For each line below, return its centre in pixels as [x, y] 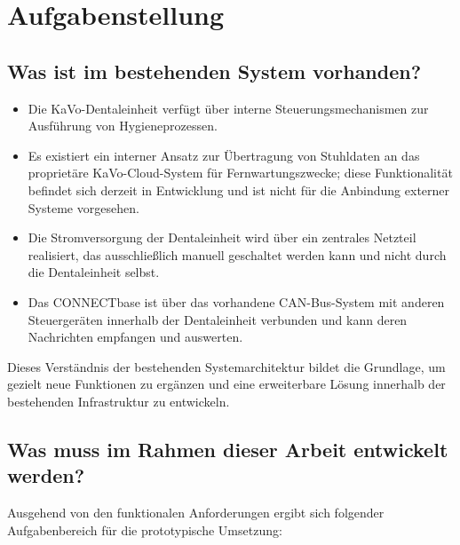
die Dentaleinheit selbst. [94, 272]
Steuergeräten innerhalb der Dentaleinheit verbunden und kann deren [218, 319]
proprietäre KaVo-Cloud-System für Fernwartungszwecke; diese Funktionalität [240, 173]
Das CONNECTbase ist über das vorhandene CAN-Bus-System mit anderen [236, 301]
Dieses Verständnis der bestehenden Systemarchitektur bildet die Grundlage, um [226, 366]
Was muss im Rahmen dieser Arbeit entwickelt [228, 449]
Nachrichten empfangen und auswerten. [135, 337]
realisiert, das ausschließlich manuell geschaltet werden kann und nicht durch [237, 254]
